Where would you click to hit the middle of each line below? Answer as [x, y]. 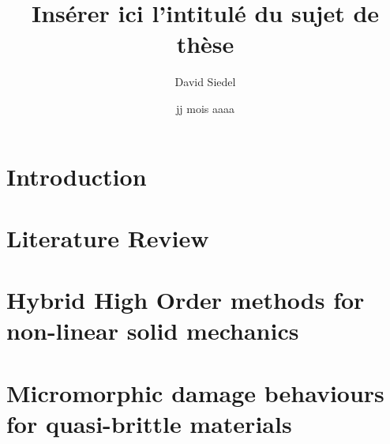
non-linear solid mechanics [153, 331]
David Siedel [205, 82]
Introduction [77, 176]
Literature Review [108, 237]
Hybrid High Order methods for [186, 300]
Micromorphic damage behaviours [195, 392]
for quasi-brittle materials [149, 423]
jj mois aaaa [205, 108]
